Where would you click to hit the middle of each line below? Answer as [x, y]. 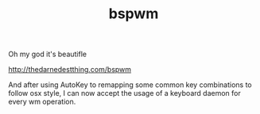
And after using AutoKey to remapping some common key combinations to [130, 85]
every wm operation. [42, 102]
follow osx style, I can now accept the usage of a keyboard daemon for [124, 93]
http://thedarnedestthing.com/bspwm [70, 70]
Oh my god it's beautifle [48, 54]
